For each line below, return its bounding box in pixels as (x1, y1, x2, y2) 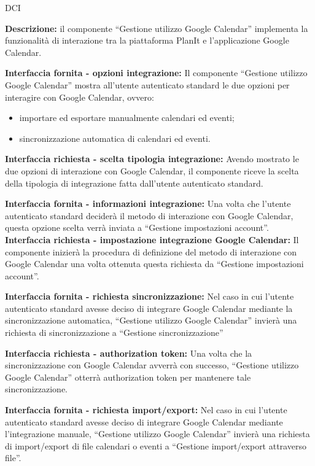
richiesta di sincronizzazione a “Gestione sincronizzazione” (5, 326, 224, 339)
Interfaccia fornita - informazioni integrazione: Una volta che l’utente (5, 197, 291, 210)
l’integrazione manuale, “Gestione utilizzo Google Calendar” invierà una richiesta (5, 427, 310, 440)
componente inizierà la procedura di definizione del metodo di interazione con (5, 245, 297, 258)
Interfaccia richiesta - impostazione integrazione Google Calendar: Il (5, 233, 299, 246)
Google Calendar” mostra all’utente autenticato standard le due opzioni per (5, 78, 290, 91)
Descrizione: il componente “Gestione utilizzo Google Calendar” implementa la (5, 21, 308, 34)
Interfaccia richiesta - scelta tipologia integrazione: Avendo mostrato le (5, 152, 299, 165)
